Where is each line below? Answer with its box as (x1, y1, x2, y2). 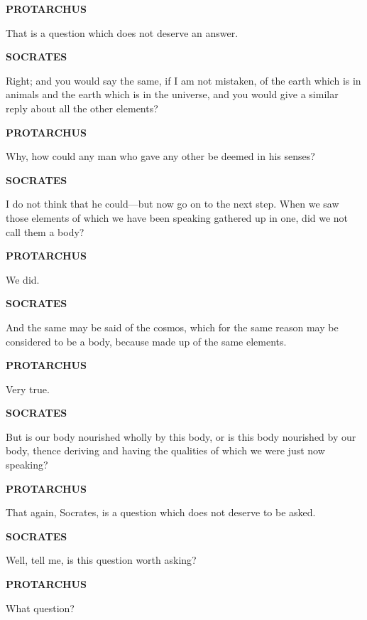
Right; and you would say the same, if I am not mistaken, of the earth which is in (6, 73, 361, 87)
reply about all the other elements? (6, 100, 158, 115)
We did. (6, 272, 40, 287)
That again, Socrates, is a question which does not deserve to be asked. (6, 505, 316, 520)
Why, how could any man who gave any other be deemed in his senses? (6, 149, 315, 164)
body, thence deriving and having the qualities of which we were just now (6, 443, 325, 458)
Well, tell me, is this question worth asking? (6, 552, 197, 567)
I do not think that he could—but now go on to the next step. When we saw (6, 196, 339, 211)
